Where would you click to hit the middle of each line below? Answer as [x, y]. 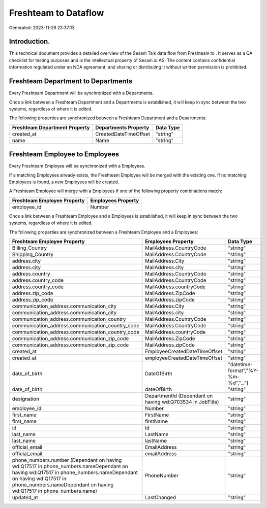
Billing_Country [30, 248]
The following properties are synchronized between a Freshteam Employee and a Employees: [104, 232]
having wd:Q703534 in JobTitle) [182, 402]
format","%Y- [243, 371]
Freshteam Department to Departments [71, 81]
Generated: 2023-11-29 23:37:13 [42, 28]
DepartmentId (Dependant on [179, 396]
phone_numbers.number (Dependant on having [67, 460]
